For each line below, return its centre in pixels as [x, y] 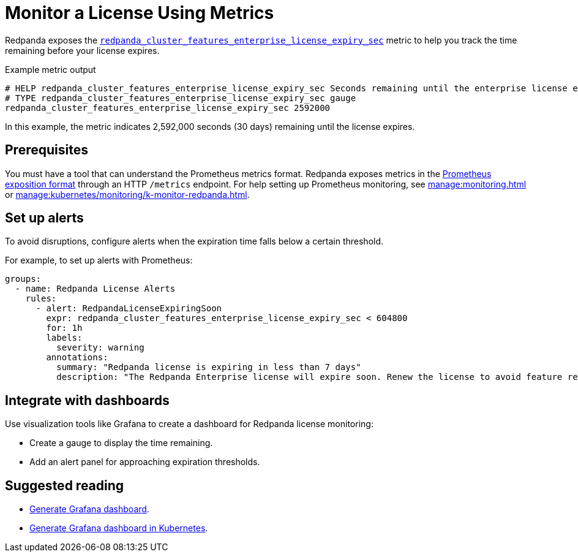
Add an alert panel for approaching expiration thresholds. [145, 462]
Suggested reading [65, 485]
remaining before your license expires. [82, 50]
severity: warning [100, 348]
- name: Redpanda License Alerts [95, 289]
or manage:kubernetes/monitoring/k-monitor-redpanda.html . [127, 194]
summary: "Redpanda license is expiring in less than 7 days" [209, 367]
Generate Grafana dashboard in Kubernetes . [119, 528]
